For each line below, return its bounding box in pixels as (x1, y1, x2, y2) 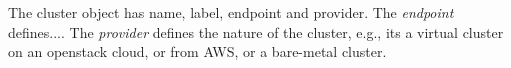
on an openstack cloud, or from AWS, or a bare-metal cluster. (8, 41, 387, 62)
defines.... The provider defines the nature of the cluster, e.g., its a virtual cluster (8, 21, 504, 42)
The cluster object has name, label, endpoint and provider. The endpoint (8, 2, 454, 22)
